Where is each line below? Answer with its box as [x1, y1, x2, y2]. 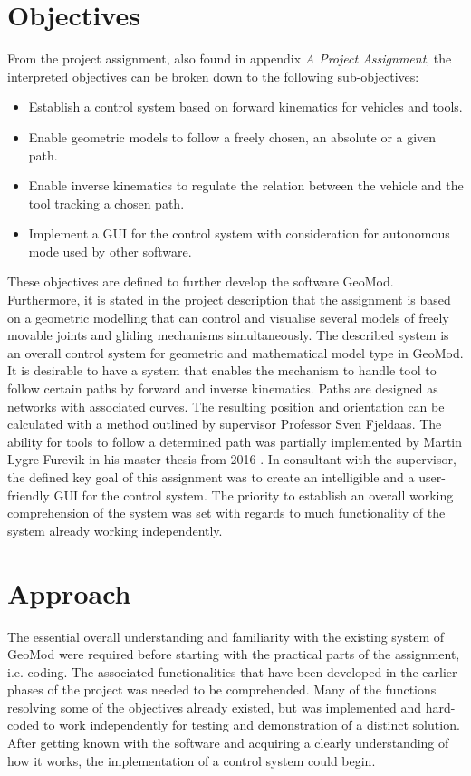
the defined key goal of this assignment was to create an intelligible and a [7, 468, 415, 486]
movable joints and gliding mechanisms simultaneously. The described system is [7, 325, 449, 344]
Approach [7, 574, 131, 611]
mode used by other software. [28, 241, 192, 260]
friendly [7, 485, 50, 504]
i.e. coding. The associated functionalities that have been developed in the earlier [7, 662, 457, 681]
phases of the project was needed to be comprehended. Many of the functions [7, 680, 437, 699]
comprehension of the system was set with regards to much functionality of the [7, 503, 446, 522]
